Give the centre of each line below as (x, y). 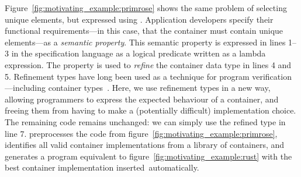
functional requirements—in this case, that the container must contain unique (144, 31)
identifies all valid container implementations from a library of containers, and (145, 145)
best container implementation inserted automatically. (102, 167)
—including (25, 88)
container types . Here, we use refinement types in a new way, (159, 88)
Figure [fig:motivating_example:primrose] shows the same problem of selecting (146, 8)
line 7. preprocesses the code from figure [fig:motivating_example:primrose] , (141, 133)
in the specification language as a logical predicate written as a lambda (139, 53)
